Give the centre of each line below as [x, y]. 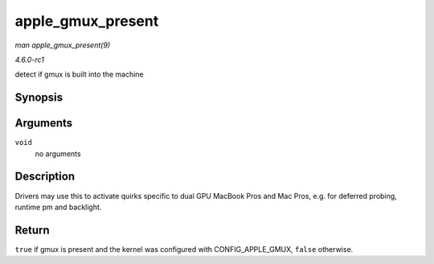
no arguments [58, 154]
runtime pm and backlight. [58, 207]
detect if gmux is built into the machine [79, 74]
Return [32, 230]
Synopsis [39, 98]
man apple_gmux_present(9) [63, 45]
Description [45, 177]
